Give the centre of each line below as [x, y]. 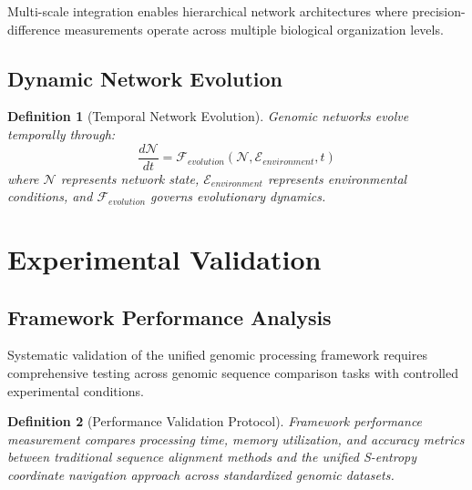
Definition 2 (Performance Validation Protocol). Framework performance [215, 421]
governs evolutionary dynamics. [238, 196]
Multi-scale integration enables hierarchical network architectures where [208, 11]
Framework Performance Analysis [169, 316]
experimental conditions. [76, 390]
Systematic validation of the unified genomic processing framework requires [217, 355]
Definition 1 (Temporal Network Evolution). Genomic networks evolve [208, 116]
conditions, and [50, 196]
